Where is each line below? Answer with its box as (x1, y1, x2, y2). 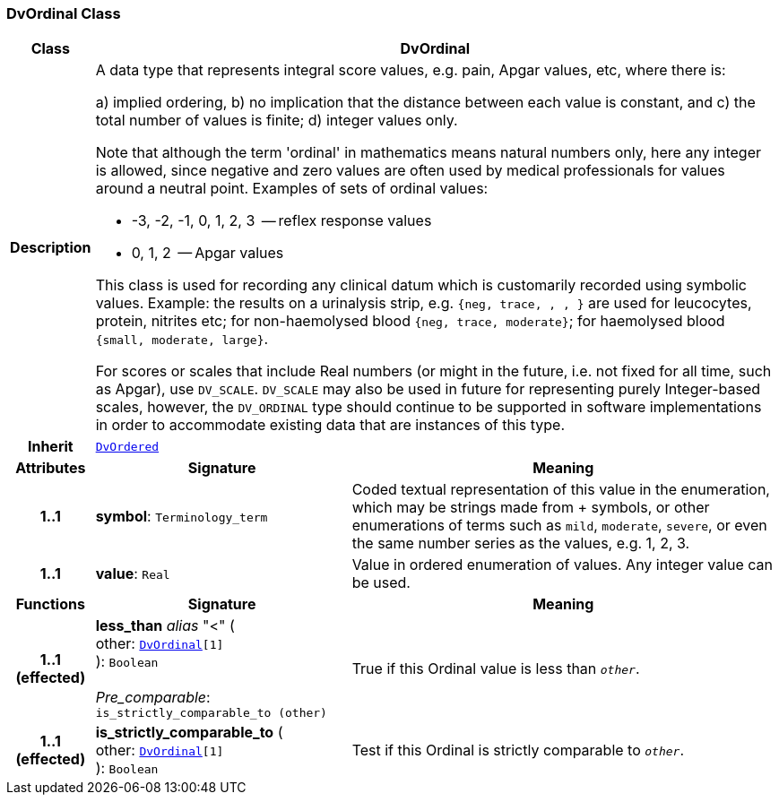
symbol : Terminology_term (95, 507, 268, 526)
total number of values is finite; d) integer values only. (95, 111, 458, 130)
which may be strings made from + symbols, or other (351, 498, 710, 517)
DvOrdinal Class (6, 4, 121, 22)
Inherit (27, 437, 74, 456)
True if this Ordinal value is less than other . (351, 659, 640, 677)
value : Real (95, 565, 170, 583)
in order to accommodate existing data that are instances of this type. (95, 416, 566, 435)
